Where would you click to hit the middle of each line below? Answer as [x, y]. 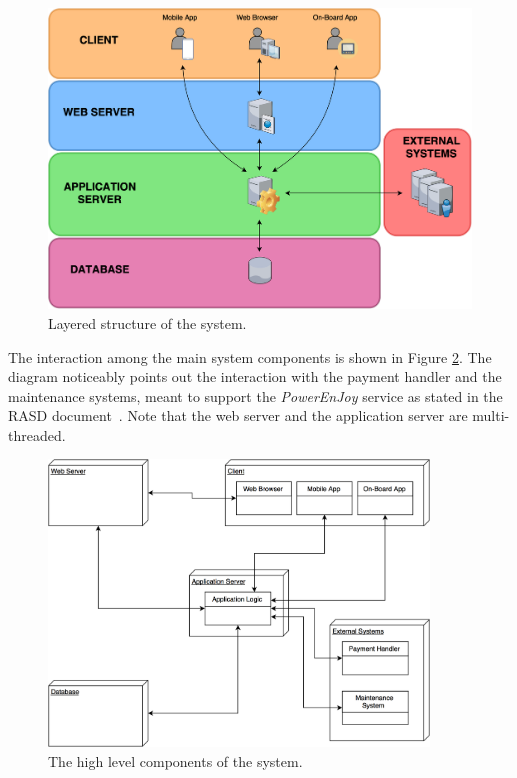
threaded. [37, 434]
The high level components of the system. [175, 761]
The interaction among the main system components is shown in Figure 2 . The [250, 356]
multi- [491, 415]
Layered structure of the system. [147, 322]
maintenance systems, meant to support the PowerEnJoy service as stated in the [255, 395]
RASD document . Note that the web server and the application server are [238, 415]
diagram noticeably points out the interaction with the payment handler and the [255, 376]
